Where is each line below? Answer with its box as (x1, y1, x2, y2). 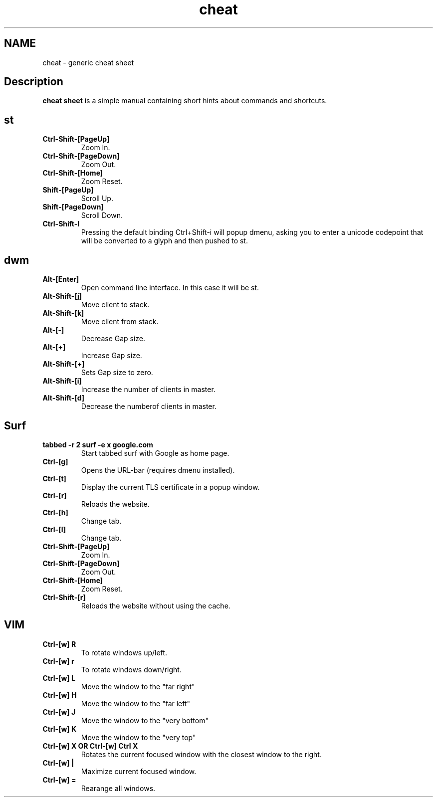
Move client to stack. (81, 300, 150, 309)
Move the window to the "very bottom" (81, 716, 209, 725)
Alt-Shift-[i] (42, 377, 82, 386)
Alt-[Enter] (42, 275, 79, 284)
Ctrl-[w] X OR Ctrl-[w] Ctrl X (42, 741, 138, 750)
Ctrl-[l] (42, 525, 66, 534)
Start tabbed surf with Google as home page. (81, 448, 229, 457)
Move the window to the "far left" (81, 699, 191, 708)
